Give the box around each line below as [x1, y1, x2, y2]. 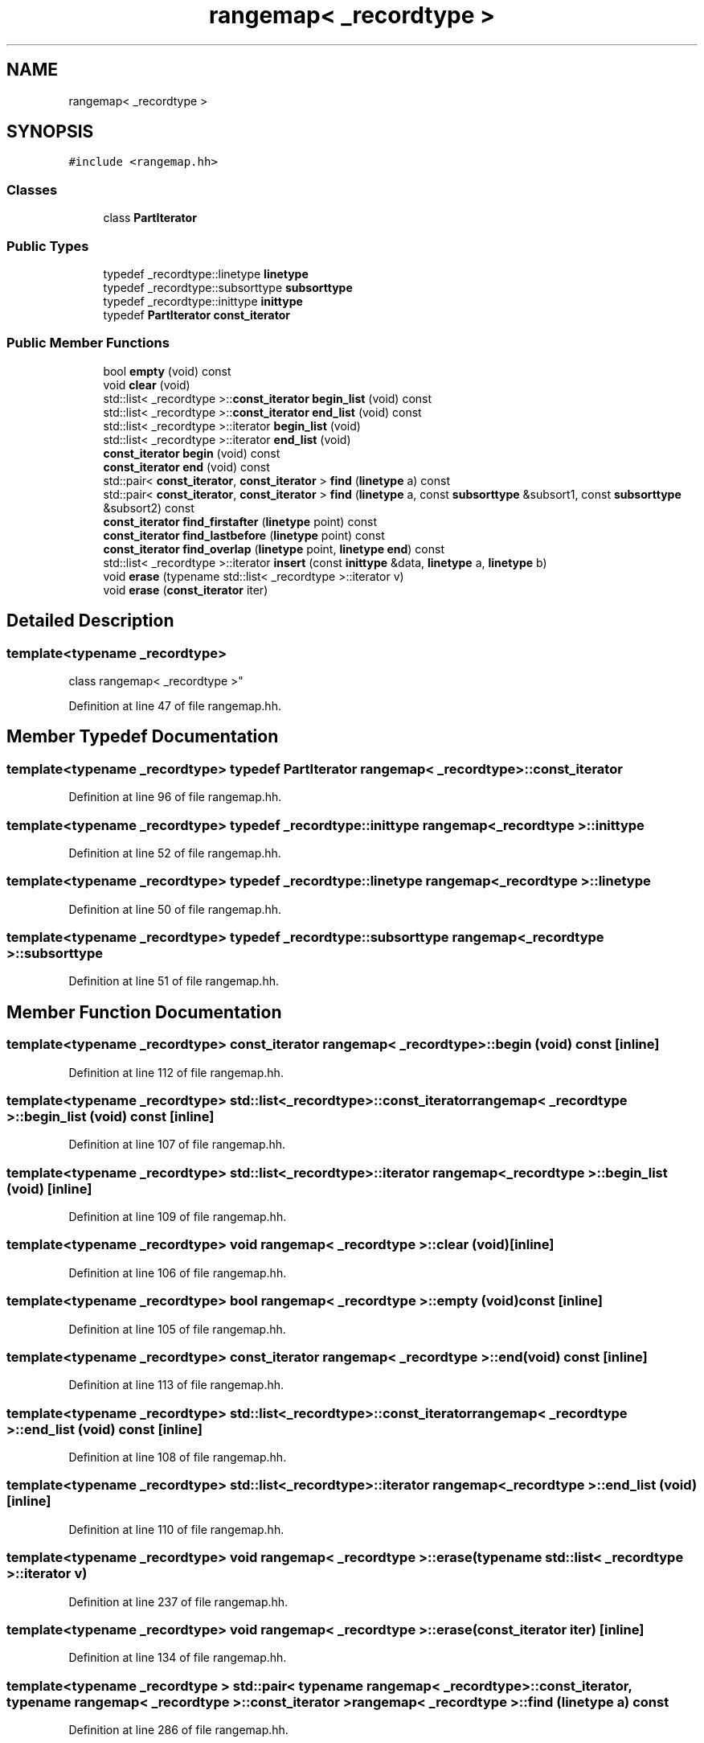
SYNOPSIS [6, 121, 94, 142]
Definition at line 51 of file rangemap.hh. [68, 974, 279, 989]
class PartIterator [103, 211, 197, 225]
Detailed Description [6, 610, 174, 631]
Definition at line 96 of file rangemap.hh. [68, 790, 282, 804]
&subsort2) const [103, 500, 194, 515]
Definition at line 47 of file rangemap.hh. [68, 698, 281, 713]
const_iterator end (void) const [103, 459, 270, 474]
